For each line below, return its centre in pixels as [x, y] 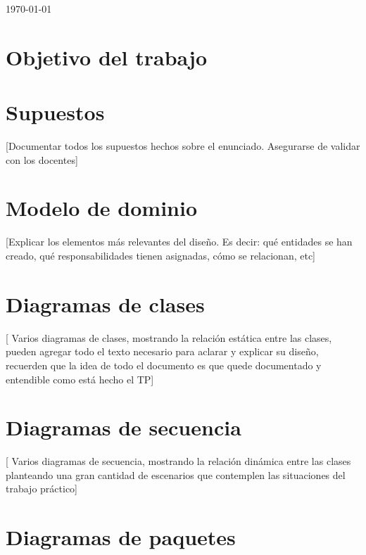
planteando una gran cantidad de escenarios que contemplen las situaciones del [176, 474]
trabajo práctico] [42, 489]
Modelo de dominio [102, 208]
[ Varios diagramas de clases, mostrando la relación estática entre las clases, [169, 337]
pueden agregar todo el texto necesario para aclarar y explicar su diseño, [162, 351]
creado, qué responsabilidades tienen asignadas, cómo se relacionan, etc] [161, 255]
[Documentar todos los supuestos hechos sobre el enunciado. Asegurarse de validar [183, 146]
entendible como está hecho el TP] [80, 379]
